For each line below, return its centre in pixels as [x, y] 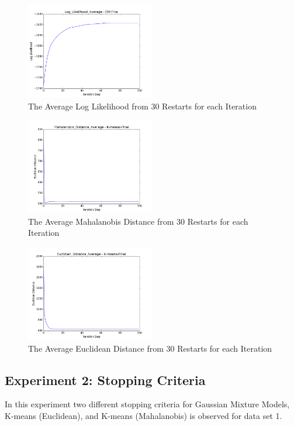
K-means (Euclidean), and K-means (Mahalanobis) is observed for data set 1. [143, 415]
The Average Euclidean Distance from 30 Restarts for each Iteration [150, 348]
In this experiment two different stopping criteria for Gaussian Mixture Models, [147, 404]
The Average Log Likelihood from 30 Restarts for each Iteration [142, 106]
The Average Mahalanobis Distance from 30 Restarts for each [138, 221]
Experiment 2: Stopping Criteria [105, 379]
